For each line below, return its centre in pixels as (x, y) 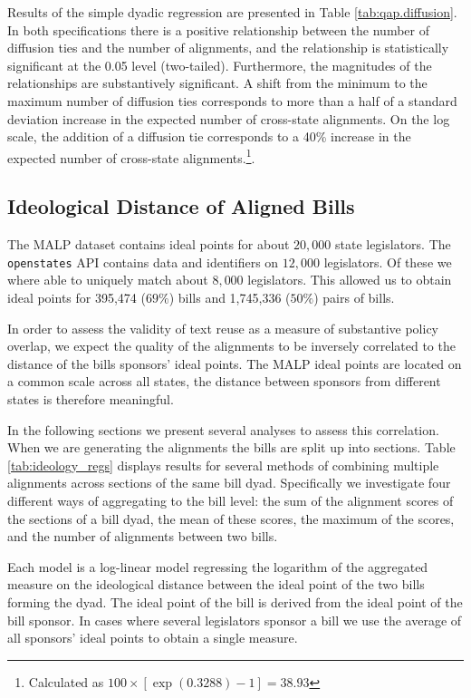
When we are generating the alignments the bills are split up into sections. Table (231, 447)
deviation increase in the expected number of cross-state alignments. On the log (229, 118)
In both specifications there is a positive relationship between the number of (219, 29)
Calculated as (66, 681)
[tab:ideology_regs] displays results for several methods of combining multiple (223, 465)
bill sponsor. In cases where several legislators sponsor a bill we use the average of (235, 620)
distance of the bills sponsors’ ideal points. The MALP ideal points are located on (235, 363)
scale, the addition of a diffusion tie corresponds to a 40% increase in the (209, 136)
